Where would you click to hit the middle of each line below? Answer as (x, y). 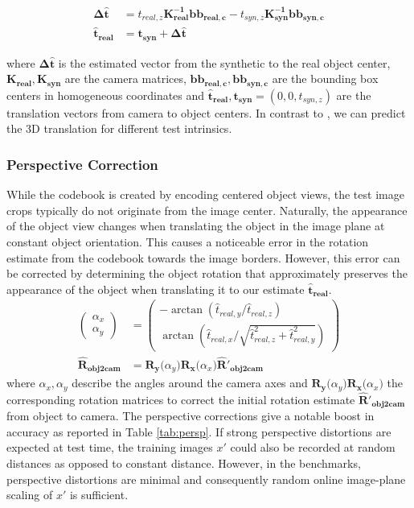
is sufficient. (99, 495)
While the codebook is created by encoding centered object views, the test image (205, 194)
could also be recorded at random (313, 447)
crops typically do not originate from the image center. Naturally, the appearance (207, 210)
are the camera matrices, (125, 78)
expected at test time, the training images (110, 447)
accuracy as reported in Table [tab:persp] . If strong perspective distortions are (199, 431)
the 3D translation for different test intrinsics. (119, 128)
